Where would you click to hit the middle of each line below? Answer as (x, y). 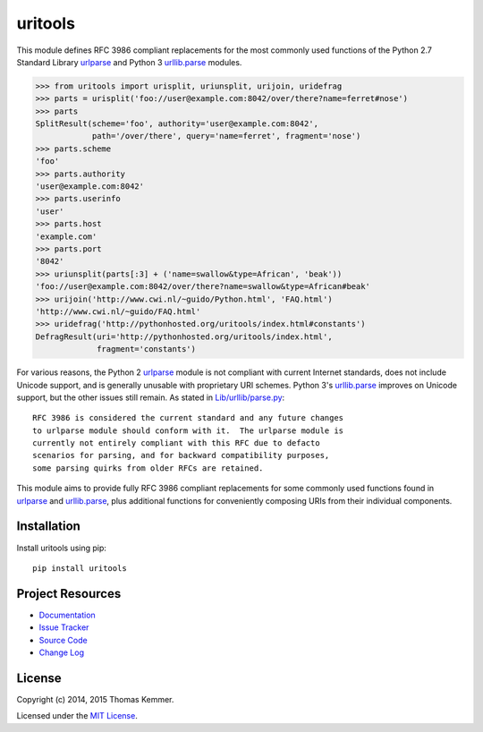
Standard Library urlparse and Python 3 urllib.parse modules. (129, 62)
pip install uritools (80, 568)
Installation (48, 527)
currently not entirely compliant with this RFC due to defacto (177, 443)
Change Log (62, 652)
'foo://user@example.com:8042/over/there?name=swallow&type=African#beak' (203, 287)
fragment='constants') (147, 349)
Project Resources (69, 594)
